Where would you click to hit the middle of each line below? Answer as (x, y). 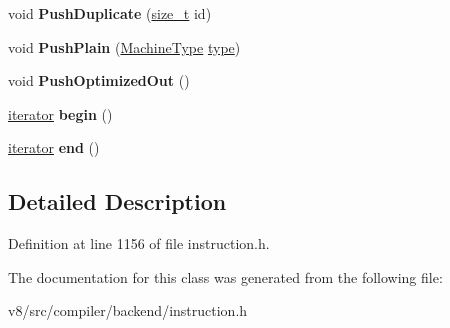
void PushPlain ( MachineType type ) (124, 46)
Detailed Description (117, 201)
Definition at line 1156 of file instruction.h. (139, 243)
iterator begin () (60, 113)
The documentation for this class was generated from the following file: (225, 276)
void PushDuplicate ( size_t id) (110, 13)
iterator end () (54, 147)
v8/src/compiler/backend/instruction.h (128, 310)
